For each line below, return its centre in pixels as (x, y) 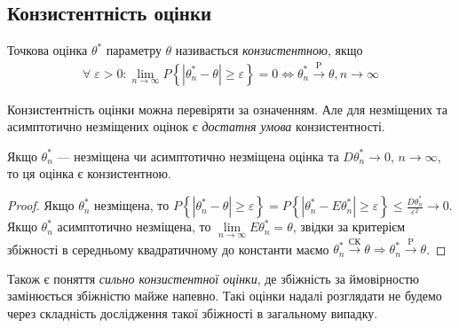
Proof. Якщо (41, 205)
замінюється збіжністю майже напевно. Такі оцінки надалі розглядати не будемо (225, 296)
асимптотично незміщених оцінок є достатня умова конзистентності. (196, 126)
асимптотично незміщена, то (134, 226)
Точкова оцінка (47, 50)
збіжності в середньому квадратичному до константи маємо (168, 249)
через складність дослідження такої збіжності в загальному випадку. (193, 313)
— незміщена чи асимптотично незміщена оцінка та (198, 156)
